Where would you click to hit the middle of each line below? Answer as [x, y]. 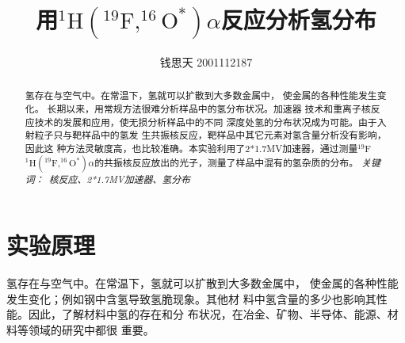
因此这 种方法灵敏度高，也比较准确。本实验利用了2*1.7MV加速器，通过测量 [191, 148]
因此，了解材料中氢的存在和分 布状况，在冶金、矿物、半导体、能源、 [208, 314]
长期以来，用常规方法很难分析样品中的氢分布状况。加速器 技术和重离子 [204, 108]
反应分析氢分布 [298, 19]
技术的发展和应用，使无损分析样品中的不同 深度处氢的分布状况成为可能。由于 [206, 122]
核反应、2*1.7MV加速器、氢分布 [119, 179]
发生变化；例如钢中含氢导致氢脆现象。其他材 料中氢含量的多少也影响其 [191, 298]
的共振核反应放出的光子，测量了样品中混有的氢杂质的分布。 [227, 162]
